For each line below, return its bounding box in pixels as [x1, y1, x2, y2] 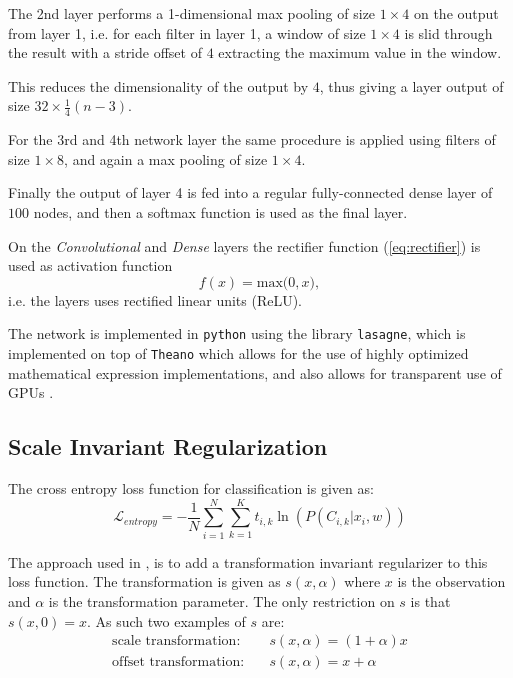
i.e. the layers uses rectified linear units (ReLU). [8, 289, 303, 310]
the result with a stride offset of [8, 42, 202, 63]
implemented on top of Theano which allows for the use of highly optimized [8, 343, 469, 364]
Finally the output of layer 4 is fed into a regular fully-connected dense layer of [8, 182, 493, 203]
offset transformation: [112, 655, 245, 670]
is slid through [404, 22, 493, 43]
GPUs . [8, 382, 54, 403]
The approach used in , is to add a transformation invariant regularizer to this [8, 551, 488, 572]
